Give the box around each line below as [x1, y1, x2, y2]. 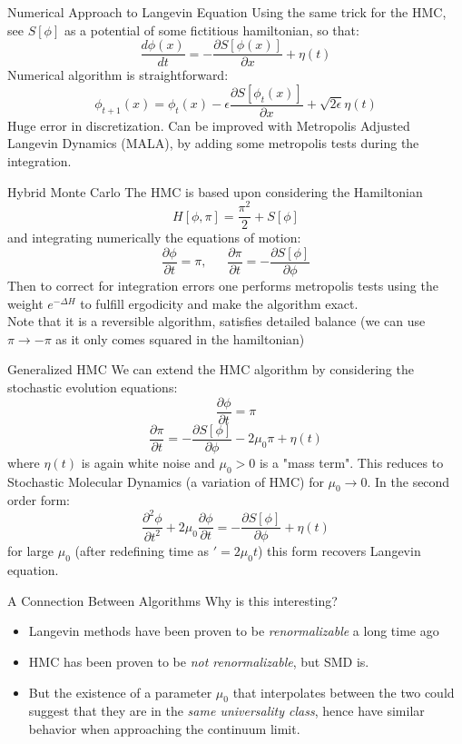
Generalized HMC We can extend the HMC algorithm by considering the [7, 360, 414, 379]
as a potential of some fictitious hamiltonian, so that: [64, 20, 359, 39]
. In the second [367, 471, 450, 491]
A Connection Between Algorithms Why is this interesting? [7, 590, 338, 610]
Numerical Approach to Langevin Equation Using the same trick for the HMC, [7, 3, 447, 21]
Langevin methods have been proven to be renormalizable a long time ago [28, 621, 439, 640]
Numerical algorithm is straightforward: [7, 65, 229, 84]
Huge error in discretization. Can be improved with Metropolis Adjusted [7, 115, 410, 134]
